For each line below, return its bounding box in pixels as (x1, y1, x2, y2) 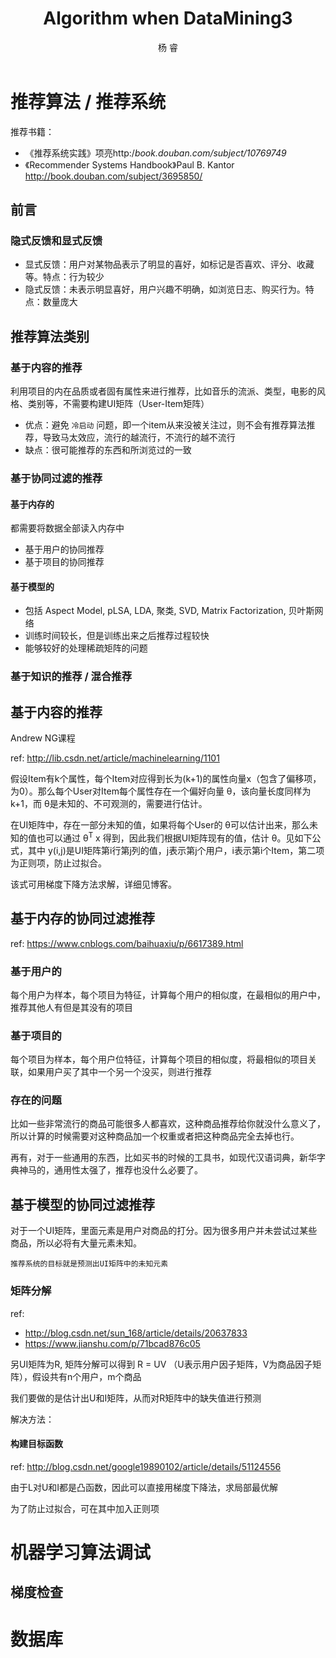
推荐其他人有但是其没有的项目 (10, 1001, 133, 1013)
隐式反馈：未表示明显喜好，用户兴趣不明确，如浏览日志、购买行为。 (24, 283, 306, 296)
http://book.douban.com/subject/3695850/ (24, 170, 203, 182)
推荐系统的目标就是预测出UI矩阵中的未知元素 (10, 1259, 169, 1269)
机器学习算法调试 (10, 1541, 152, 1564)
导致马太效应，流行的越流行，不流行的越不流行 (42, 432, 236, 444)
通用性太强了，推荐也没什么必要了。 (53, 1164, 203, 1176)
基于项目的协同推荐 (24, 556, 105, 568)
